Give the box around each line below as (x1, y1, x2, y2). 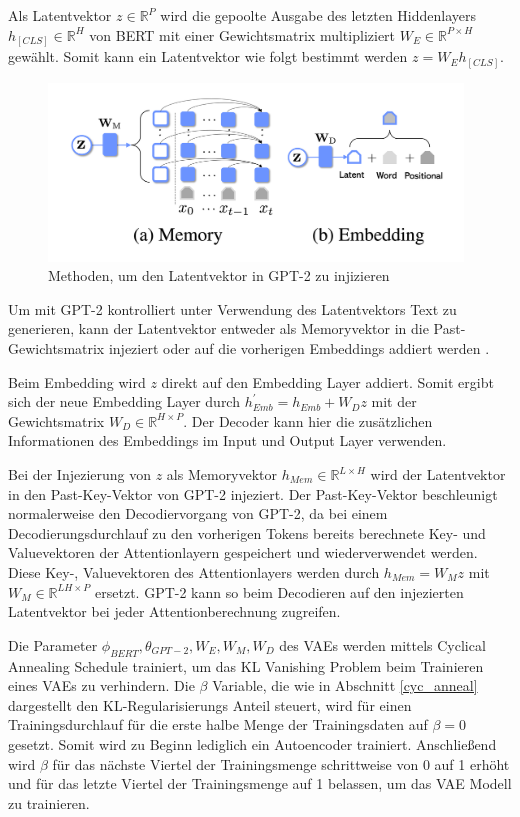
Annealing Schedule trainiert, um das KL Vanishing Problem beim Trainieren (8, 655, 484, 676)
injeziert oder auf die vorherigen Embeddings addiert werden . (108, 338, 490, 359)
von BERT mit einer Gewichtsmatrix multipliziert (89, 24, 396, 45)
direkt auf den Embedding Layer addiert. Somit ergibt (161, 371, 494, 392)
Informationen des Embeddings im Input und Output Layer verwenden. (8, 430, 447, 451)
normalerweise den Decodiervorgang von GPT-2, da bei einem (8, 503, 388, 524)
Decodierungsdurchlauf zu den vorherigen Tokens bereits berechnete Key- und (8, 522, 486, 543)
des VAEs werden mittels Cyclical (279, 634, 486, 655)
